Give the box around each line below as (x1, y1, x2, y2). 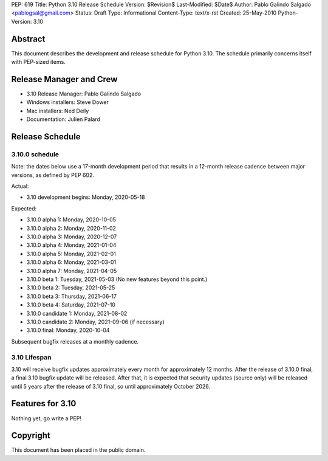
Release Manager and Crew (11, 74, 118, 85)
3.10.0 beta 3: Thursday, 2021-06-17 (26, 293, 117, 300)
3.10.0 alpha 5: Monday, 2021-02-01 (26, 250, 117, 257)
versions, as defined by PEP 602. (11, 171, 94, 179)
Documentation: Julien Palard (26, 116, 100, 123)
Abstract (11, 33, 46, 44)
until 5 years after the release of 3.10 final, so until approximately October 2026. (11, 383, 211, 390)
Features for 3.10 (11, 398, 77, 409)
